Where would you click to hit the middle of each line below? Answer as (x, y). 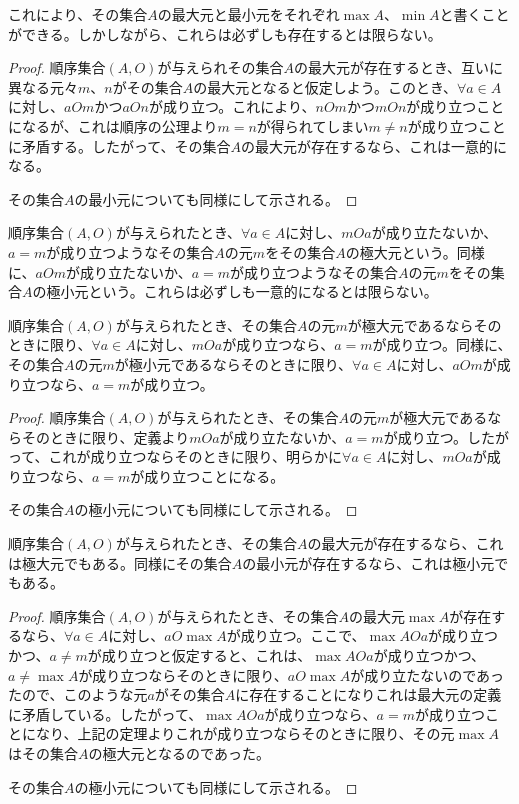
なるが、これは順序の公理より (119, 125)
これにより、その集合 (78, 14)
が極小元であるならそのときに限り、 (233, 363)
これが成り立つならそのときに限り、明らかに (195, 456)
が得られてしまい (312, 125)
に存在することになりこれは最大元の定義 (368, 694)
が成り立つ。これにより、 (232, 106)
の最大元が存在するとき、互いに (398, 67)
